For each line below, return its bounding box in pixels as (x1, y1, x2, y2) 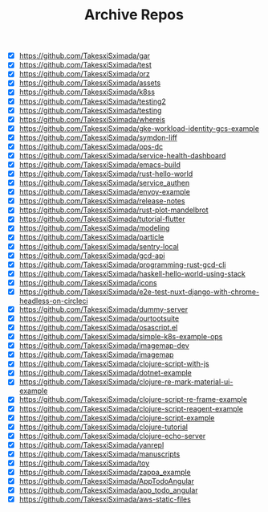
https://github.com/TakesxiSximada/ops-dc (18, 141, 164, 151)
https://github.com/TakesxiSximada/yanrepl (18, 440, 164, 449)
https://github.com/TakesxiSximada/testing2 (18, 96, 166, 106)
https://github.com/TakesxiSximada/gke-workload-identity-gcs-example (18, 123, 260, 133)
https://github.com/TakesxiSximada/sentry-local (18, 241, 179, 251)
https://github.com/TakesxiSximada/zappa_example (18, 467, 192, 477)
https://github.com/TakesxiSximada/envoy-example (18, 187, 190, 197)
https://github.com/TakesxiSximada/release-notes (18, 196, 185, 206)
